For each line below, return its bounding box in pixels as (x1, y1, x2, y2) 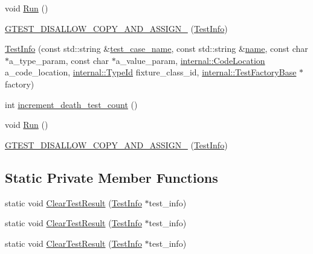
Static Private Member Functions (5, 168, 218, 186)
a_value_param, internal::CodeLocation (115, 54, 265, 66)
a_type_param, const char (9, 54, 109, 66)
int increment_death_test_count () (5, 98, 138, 110)
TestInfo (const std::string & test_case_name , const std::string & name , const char (5, 42, 308, 55)
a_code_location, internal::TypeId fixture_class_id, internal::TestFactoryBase (5, 66, 297, 78)
